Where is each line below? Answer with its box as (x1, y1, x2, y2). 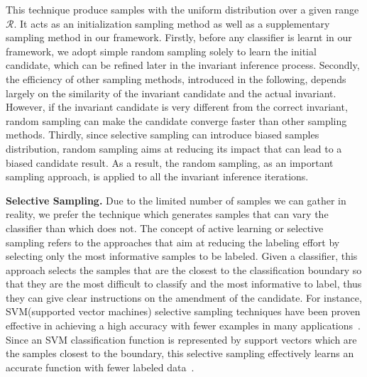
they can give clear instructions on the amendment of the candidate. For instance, (6, 290, 362, 305)
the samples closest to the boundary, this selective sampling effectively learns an (6, 346, 354, 361)
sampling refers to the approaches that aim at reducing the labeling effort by (6, 234, 340, 249)
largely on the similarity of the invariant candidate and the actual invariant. (6, 85, 336, 100)
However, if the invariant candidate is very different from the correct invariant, (6, 99, 348, 114)
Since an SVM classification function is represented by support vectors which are (6, 332, 357, 346)
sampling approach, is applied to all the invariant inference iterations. (6, 169, 309, 184)
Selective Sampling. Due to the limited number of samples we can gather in (6, 192, 346, 207)
